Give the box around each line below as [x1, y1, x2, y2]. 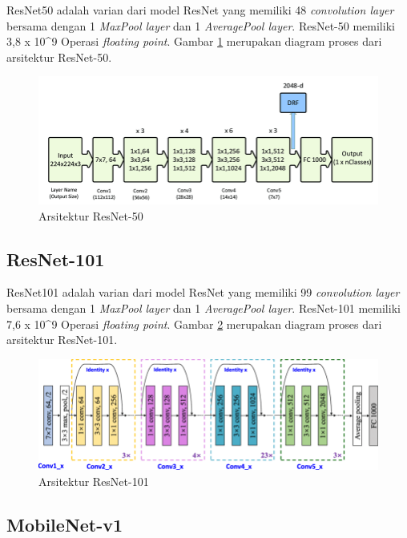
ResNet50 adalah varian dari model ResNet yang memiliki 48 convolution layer [6, 2, 394, 18]
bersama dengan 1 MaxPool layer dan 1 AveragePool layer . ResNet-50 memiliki [6, 17, 395, 34]
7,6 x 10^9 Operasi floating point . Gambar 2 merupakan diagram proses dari [6, 315, 382, 332]
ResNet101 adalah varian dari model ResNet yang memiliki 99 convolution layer [6, 284, 400, 301]
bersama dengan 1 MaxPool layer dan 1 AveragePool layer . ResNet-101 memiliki [6, 299, 401, 316]
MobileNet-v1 [6, 512, 123, 536]
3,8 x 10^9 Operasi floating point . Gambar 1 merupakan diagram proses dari [6, 33, 382, 50]
